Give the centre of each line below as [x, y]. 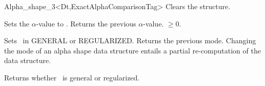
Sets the [17, 23]
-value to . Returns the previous [86, 23]
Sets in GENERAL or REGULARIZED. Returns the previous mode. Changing [130, 40]
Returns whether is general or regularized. [72, 77]
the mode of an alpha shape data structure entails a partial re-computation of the [132, 50]
